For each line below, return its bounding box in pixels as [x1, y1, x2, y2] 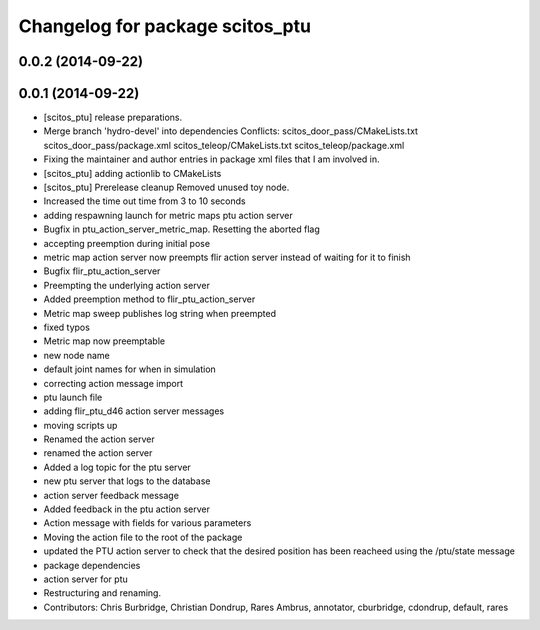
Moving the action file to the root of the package [43, 531, 243, 543]
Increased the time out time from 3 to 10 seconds [43, 195, 246, 207]
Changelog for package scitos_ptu [18, 15, 312, 37]
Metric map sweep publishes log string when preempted [43, 307, 277, 319]
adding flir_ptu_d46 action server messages [43, 405, 225, 417]
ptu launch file [43, 391, 103, 403]
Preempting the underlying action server [43, 279, 210, 291]
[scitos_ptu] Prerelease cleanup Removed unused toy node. [43, 181, 290, 194]
